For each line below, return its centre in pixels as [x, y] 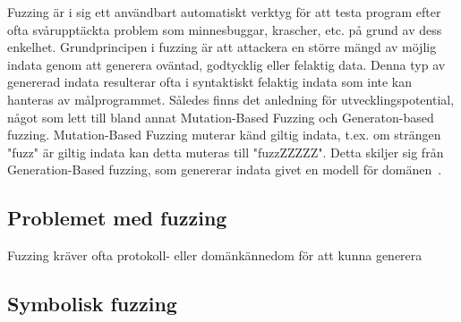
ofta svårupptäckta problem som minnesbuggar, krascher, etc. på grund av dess [225, 29]
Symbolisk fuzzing [92, 304]
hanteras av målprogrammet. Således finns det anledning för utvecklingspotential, [231, 99]
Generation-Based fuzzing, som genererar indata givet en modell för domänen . [225, 169]
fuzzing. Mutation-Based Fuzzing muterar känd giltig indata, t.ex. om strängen [224, 135]
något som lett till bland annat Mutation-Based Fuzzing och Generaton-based [221, 117]
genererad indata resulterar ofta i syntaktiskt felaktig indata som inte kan [210, 82]
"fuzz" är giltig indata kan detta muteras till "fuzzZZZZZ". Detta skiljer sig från [226, 152]
